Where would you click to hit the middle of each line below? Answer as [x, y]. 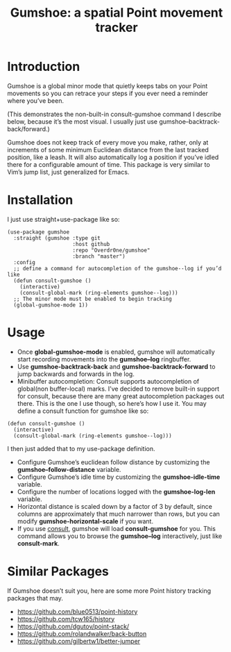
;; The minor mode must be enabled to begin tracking [93, 299]
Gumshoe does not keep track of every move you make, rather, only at [108, 142]
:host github [91, 244]
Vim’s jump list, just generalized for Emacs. [68, 172]
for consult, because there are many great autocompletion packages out [121, 396]
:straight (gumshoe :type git [57, 238]
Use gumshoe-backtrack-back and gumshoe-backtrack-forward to [116, 366]
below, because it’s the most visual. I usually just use [83, 121]
